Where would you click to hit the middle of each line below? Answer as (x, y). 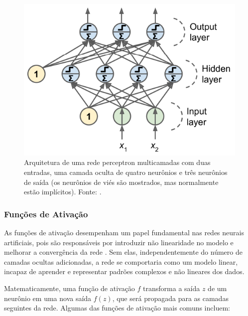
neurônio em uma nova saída (48, 298)
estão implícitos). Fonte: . (63, 192)
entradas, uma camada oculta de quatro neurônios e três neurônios (126, 172)
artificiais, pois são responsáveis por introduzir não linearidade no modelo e (119, 242)
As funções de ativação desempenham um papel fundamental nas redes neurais (124, 233)
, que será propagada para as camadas (170, 298)
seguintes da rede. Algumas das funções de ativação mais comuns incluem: (117, 308)
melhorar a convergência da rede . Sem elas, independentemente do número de (123, 252)
